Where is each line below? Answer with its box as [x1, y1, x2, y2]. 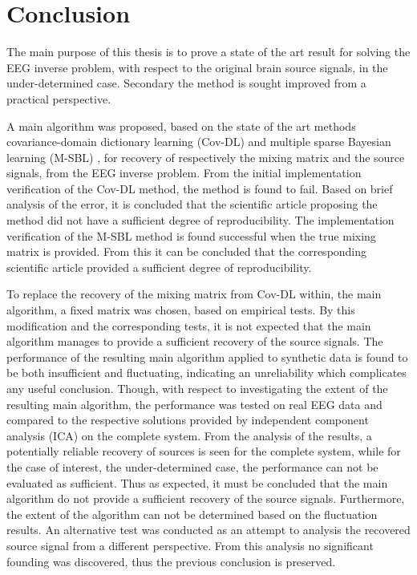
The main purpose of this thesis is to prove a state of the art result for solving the [6, 43, 411, 60]
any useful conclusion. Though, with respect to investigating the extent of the [6, 380, 388, 396]
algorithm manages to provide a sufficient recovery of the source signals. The [6, 333, 383, 350]
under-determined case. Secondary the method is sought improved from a [6, 75, 366, 91]
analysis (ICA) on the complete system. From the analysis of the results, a [6, 427, 372, 443]
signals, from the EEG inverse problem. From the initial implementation [6, 164, 362, 181]
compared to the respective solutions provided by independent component [6, 411, 369, 428]
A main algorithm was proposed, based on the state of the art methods [6, 117, 356, 134]
